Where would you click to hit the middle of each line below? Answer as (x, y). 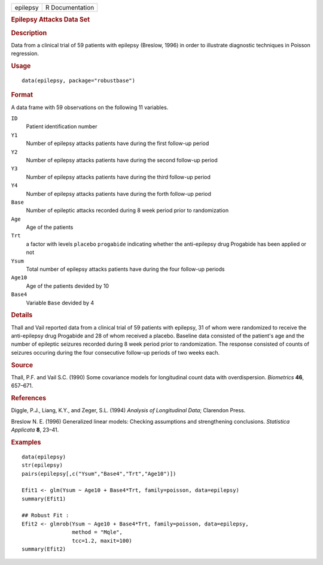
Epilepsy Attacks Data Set (50, 20)
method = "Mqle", (97, 532)
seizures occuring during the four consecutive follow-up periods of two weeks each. (115, 352)
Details (22, 315)
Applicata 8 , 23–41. (35, 430)
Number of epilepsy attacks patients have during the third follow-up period (118, 177)
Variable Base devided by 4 (60, 303)
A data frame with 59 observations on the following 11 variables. (90, 107)
